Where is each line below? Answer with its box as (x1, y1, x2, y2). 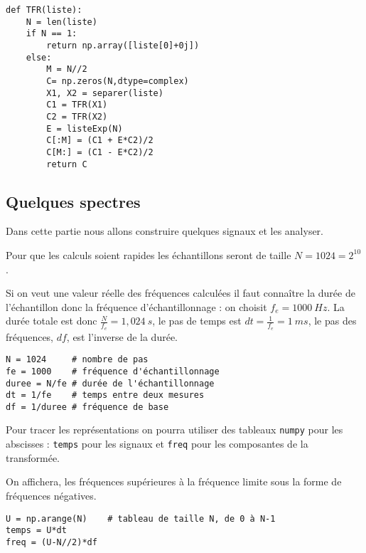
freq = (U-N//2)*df (6, 537, 97, 547)
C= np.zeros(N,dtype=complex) (46, 75, 189, 86)
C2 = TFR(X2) (46, 111, 108, 122)
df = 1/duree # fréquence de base (6, 401, 169, 412)
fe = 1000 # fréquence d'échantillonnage (6, 366, 220, 376)
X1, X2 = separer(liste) (46, 88, 163, 98)
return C (46, 159, 87, 169)
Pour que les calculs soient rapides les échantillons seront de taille (6, 247, 291, 262)
